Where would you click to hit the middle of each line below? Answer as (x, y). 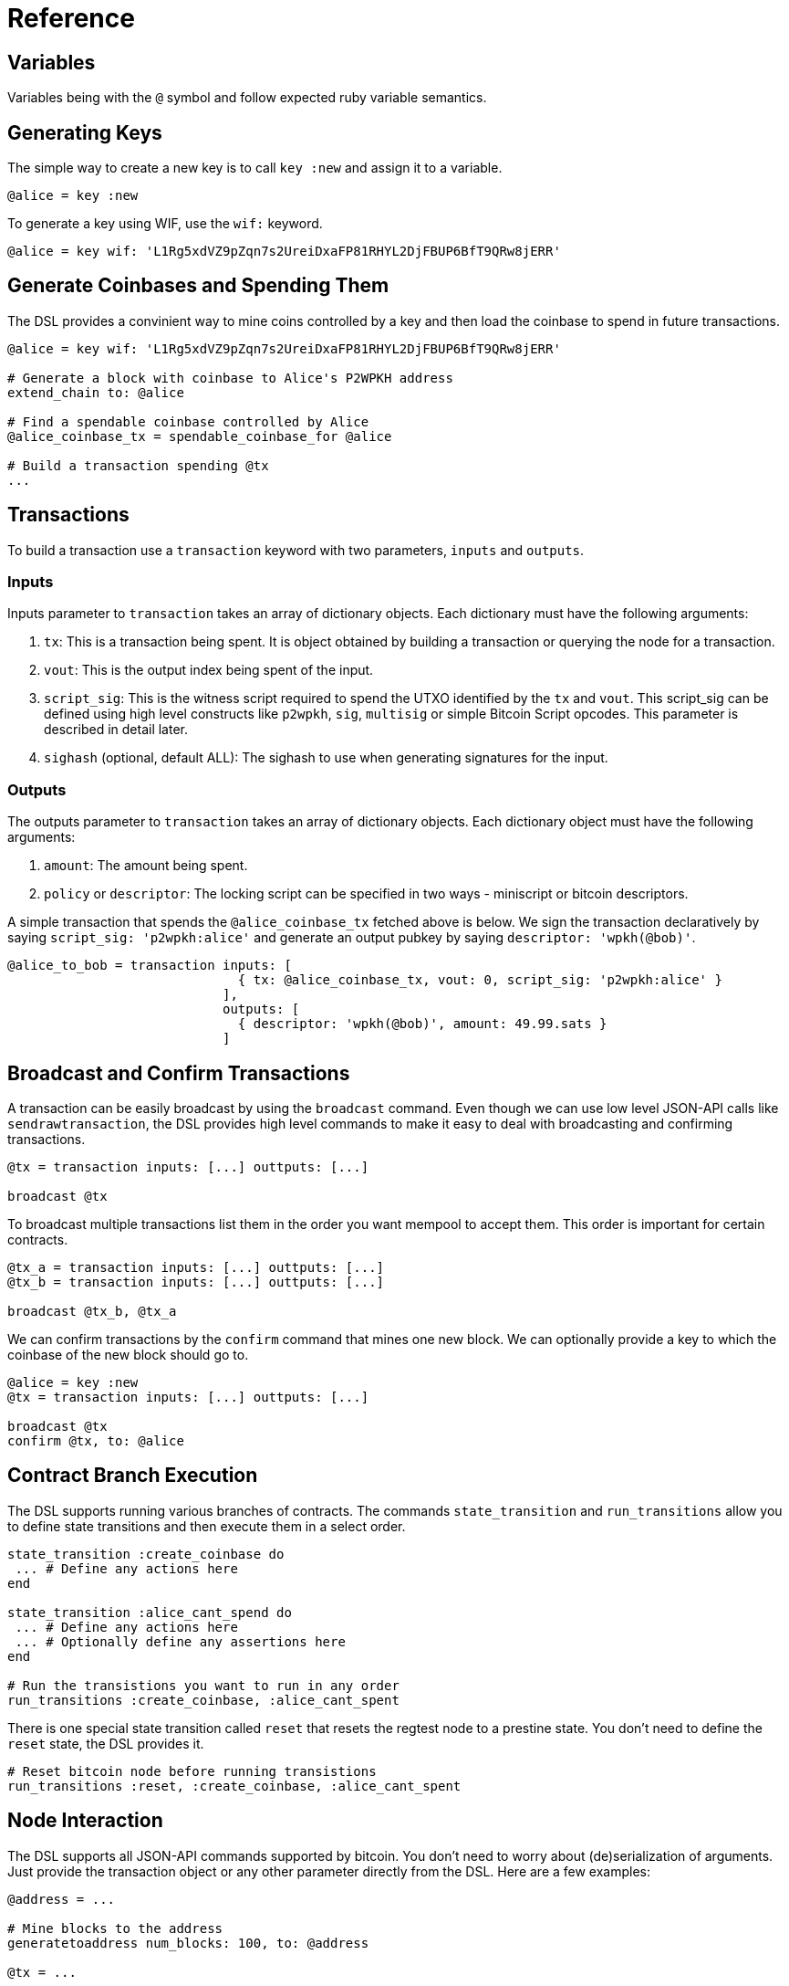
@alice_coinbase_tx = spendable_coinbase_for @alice (200, 436)
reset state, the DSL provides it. (106, 1743)
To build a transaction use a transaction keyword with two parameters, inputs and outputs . (296, 550)
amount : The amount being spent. (146, 866)
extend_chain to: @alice (96, 392)
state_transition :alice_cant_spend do (150, 1612)
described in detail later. (116, 730)
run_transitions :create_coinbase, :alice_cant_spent (203, 1700)
